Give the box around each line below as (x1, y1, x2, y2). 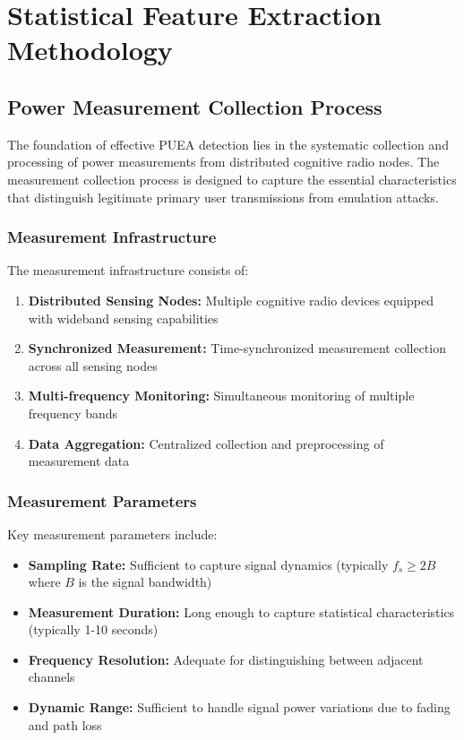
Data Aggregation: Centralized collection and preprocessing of (28, 434, 384, 452)
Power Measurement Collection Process (7, 92, 382, 120)
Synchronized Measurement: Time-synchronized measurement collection (28, 339, 446, 357)
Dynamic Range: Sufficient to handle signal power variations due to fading (28, 698, 451, 717)
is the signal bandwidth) (78, 572, 212, 591)
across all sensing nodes (28, 356, 158, 374)
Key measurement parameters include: (7, 524, 218, 543)
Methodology (7, 31, 173, 68)
